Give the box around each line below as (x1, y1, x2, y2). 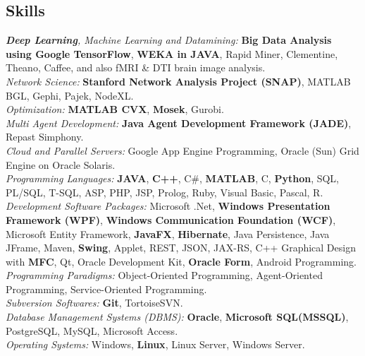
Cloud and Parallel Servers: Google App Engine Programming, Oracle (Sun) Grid (6, 143, 359, 158)
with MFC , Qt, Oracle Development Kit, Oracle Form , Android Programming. (6, 254, 357, 268)
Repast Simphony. (6, 129, 84, 144)
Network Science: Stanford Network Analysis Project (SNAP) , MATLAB (6, 73, 351, 88)
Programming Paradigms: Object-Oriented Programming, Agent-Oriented (6, 268, 323, 283)
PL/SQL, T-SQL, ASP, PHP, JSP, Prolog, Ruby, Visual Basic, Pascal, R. (6, 184, 323, 199)
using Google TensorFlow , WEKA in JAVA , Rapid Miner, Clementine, (6, 46, 338, 61)
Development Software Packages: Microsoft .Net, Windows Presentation (6, 198, 330, 213)
